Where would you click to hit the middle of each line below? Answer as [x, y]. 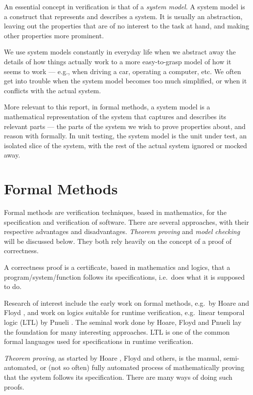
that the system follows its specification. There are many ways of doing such [118, 377]
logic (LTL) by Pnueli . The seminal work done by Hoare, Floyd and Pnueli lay [123, 322]
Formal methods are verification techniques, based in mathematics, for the [115, 212]
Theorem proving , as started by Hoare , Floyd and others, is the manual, [113, 357]
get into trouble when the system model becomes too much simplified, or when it [126, 81]
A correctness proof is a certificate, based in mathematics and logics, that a [117, 267]
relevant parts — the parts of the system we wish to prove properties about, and [125, 126]
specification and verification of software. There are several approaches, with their [126, 222]
